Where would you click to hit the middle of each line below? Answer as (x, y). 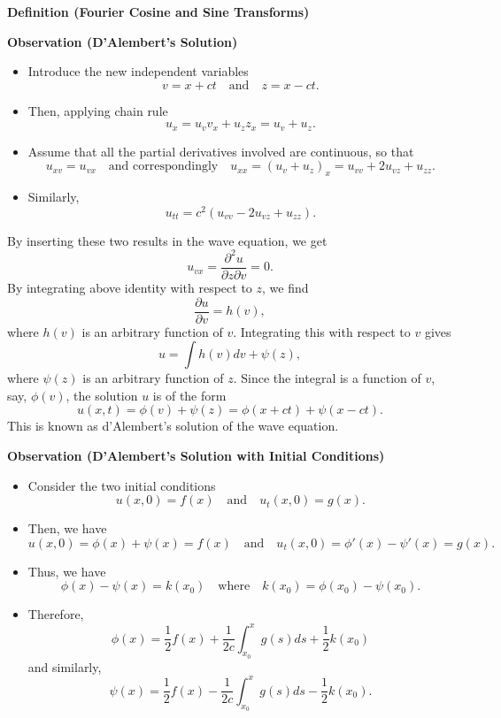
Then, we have (67, 528)
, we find (285, 288)
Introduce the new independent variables (138, 71)
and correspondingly (163, 167)
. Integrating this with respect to (322, 331)
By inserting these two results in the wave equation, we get (167, 240)
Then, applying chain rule (98, 110)
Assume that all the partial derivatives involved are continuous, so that (221, 151)
